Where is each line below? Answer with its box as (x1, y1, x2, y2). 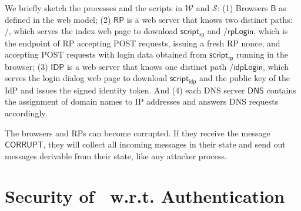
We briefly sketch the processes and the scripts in (5, 2, 182, 14)
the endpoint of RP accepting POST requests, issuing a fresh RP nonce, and (5, 36, 280, 49)
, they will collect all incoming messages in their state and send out (43, 138, 286, 150)
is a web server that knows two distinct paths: (126, 13, 293, 25)
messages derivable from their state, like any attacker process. (5, 149, 227, 162)
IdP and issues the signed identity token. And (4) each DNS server (5, 83, 245, 96)
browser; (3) (5, 60, 48, 72)
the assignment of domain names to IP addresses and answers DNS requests (5, 95, 279, 108)
